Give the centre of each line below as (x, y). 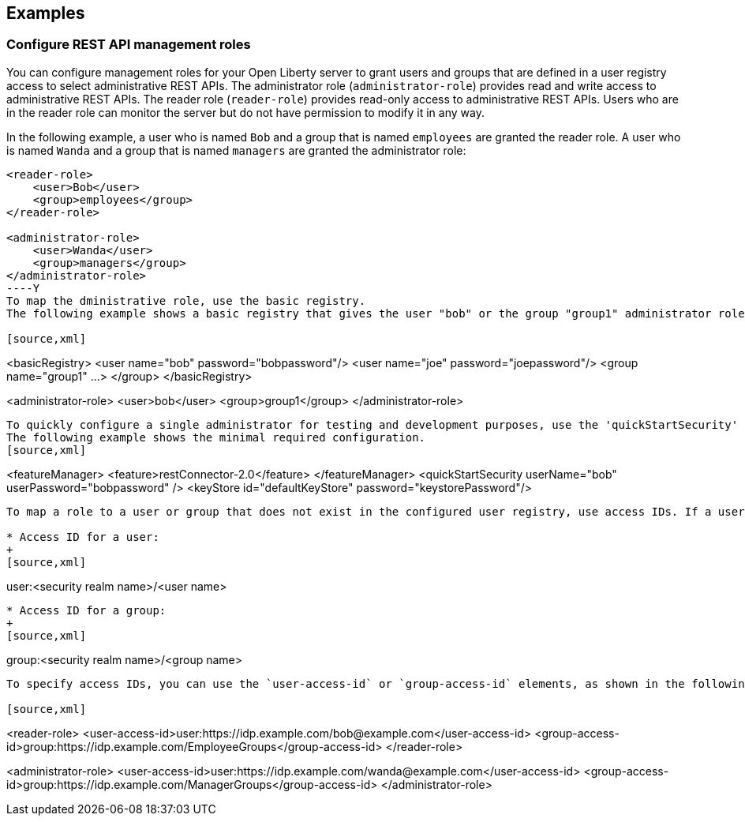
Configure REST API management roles (129, 45)
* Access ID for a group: (86, 610)
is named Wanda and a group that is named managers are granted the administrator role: (236, 150)
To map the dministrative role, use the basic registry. (186, 300)
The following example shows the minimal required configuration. (216, 437)
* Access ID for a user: (83, 537)
